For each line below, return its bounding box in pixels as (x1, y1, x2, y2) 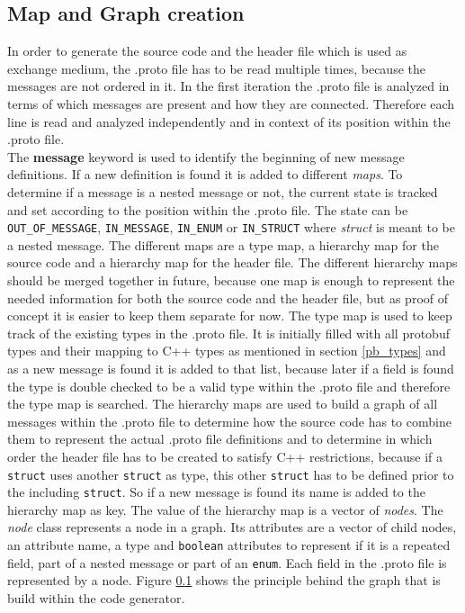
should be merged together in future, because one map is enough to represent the (7, 270, 455, 289)
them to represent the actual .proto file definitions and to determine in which (7, 429, 433, 448)
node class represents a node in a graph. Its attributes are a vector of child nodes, (7, 518, 457, 536)
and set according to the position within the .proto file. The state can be (7, 200, 408, 219)
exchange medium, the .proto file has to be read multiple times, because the (7, 59, 425, 77)
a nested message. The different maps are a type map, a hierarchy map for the (7, 235, 439, 254)
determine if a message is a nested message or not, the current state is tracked (7, 182, 438, 201)
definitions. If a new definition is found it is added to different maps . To (7, 165, 403, 184)
